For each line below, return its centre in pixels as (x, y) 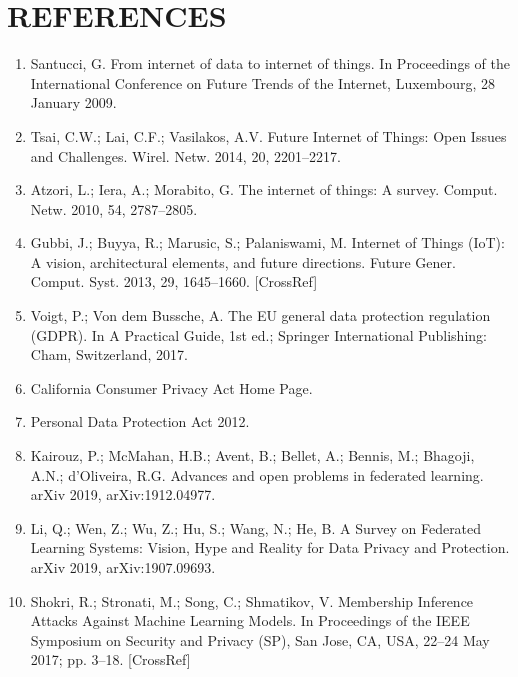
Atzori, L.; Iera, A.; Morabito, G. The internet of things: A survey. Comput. (264, 189)
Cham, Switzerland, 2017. (109, 354)
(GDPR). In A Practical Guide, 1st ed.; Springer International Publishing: (258, 334)
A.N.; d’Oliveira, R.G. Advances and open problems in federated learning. (257, 474)
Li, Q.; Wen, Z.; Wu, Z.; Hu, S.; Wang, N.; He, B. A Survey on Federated (256, 527)
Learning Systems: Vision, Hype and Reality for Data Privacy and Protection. (270, 547)
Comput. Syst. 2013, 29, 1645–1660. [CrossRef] (174, 281)
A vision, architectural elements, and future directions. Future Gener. (243, 261)
